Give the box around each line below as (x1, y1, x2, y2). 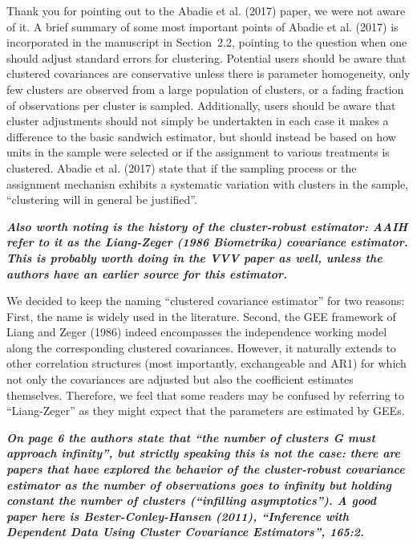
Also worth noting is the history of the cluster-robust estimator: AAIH (6, 218, 408, 234)
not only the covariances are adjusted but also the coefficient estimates (6, 371, 354, 388)
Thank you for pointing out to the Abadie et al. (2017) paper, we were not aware (6, 2, 406, 18)
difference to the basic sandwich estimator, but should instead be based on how (6, 128, 396, 144)
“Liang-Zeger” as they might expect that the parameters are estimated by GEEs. (6, 402, 405, 419)
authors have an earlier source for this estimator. (6, 265, 287, 282)
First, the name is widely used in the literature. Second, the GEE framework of (6, 307, 396, 324)
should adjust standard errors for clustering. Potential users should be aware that (6, 49, 407, 66)
